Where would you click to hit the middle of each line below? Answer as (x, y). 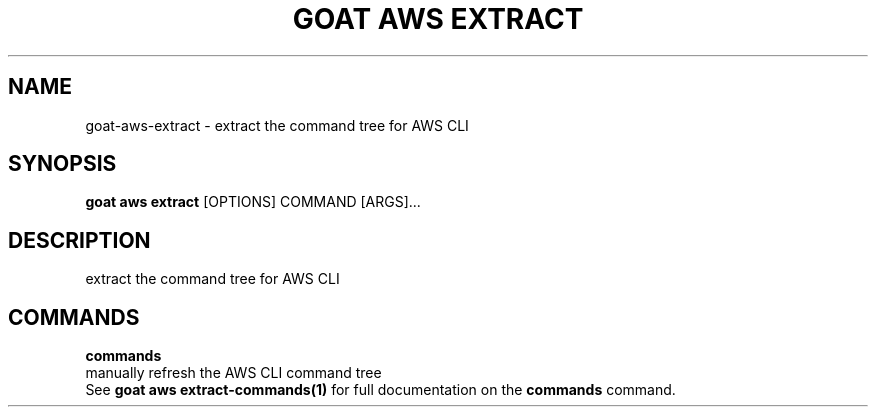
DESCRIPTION (79, 240)
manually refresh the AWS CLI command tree (233, 373)
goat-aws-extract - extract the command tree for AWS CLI (277, 125)
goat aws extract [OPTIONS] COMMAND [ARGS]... (253, 202)
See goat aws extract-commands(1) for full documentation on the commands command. (380, 390)
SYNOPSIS (62, 164)
